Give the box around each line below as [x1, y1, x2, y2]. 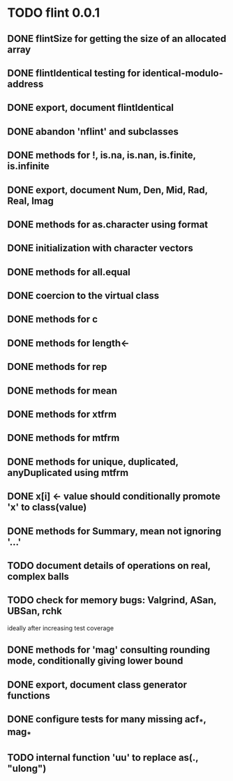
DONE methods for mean [7, 385, 117, 396]
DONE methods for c [7, 313, 98, 325]
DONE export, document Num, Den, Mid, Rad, [7, 184, 208, 196]
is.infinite [7, 161, 50, 172]
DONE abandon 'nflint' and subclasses [7, 126, 179, 137]
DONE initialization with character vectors [7, 242, 194, 254]
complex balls [7, 571, 70, 582]
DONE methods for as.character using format [7, 218, 209, 230]
